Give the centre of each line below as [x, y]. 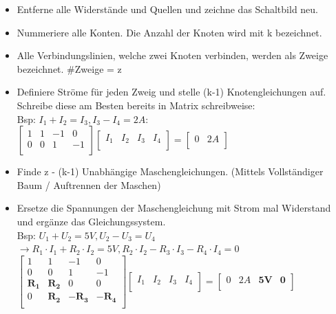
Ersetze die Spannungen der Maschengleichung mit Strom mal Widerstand [174, 208]
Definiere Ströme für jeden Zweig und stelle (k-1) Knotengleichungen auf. [171, 92]
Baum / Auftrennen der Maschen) [89, 184]
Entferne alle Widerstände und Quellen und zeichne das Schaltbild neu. [168, 9]
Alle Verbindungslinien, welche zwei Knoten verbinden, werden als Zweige [172, 55]
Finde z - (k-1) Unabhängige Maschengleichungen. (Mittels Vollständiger [170, 171]
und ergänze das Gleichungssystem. [91, 221]
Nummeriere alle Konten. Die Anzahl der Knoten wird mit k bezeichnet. [169, 32]
